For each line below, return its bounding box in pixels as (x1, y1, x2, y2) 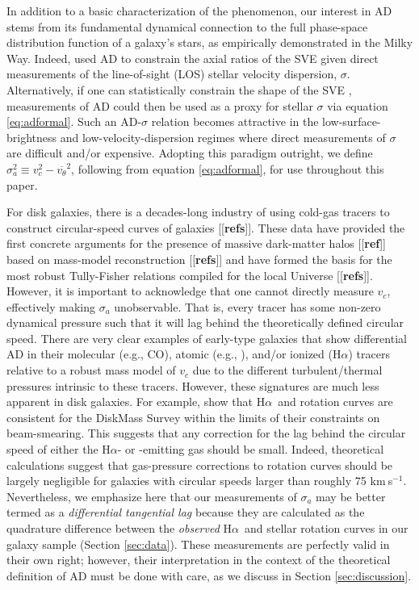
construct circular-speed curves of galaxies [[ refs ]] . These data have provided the (6, 219, 405, 236)
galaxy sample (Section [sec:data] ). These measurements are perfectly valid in (6, 535, 390, 552)
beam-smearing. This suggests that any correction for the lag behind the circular (6, 425, 406, 441)
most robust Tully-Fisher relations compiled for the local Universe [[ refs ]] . (6, 266, 373, 283)
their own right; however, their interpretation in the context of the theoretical (6, 551, 391, 568)
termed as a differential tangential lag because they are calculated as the (6, 504, 365, 521)
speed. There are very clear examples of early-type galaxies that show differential (6, 329, 407, 346)
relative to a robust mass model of (6, 362, 176, 379)
